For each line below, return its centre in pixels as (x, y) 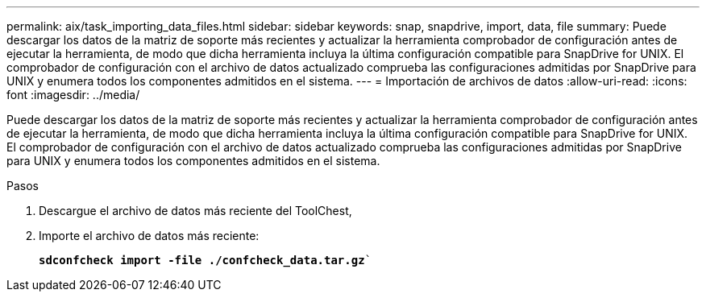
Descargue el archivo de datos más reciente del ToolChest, (195, 211)
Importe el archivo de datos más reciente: (149, 236)
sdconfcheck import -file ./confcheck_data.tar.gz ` (206, 260)
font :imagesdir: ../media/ (73, 95)
